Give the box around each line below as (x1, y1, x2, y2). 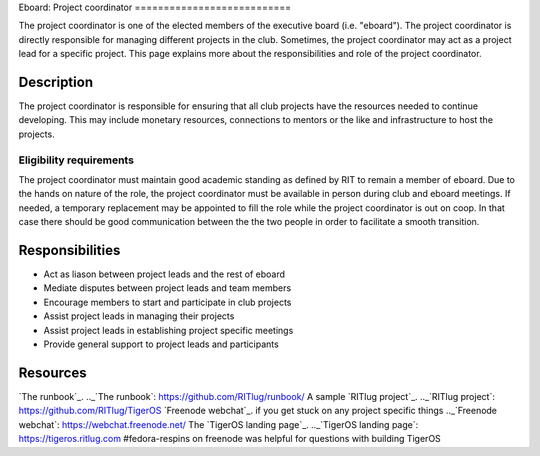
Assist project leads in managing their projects (43, 310, 235, 322)
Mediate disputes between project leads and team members (43, 282, 292, 294)
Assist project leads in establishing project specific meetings (43, 324, 294, 336)
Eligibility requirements (18, 153, 135, 167)
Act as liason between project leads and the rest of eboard (43, 268, 285, 280)
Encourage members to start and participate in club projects (43, 296, 292, 308)
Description (18, 73, 94, 90)
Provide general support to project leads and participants (43, 338, 279, 350)
